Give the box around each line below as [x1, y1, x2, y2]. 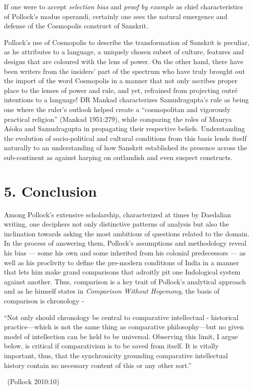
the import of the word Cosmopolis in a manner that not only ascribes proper [4, 75, 237, 86]
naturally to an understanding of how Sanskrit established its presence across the [4, 142, 248, 153]
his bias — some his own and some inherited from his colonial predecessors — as [4, 248, 246, 257]
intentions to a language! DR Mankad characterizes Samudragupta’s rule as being [4, 94, 249, 105]
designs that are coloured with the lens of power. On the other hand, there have [4, 56, 244, 66]
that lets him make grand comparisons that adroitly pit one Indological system [4, 267, 241, 277]
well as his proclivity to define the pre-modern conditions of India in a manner [4, 257, 239, 267]
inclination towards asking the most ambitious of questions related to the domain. [4, 228, 250, 238]
